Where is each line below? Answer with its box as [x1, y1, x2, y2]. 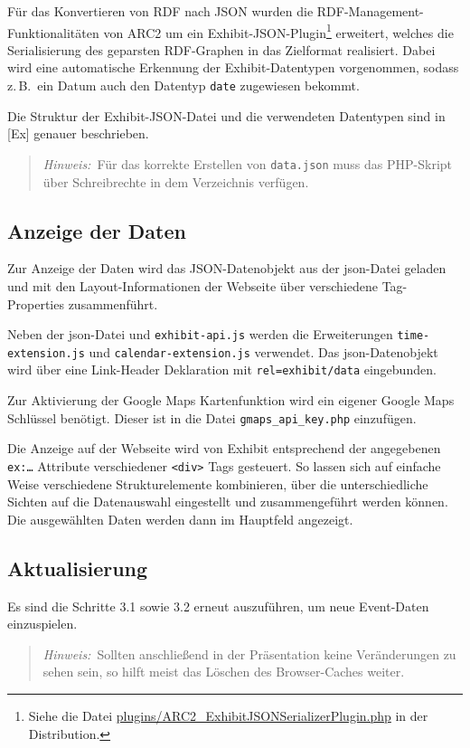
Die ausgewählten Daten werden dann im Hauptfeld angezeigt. [7, 509, 353, 528]
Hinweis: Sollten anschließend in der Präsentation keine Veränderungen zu [42, 644, 456, 663]
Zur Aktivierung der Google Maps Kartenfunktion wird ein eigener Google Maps [7, 391, 455, 410]
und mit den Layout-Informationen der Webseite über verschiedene [7, 276, 379, 295]
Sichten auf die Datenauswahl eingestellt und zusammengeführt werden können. [7, 492, 448, 511]
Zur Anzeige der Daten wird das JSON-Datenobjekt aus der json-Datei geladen [7, 259, 446, 278]
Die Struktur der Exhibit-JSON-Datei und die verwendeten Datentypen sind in [7, 106, 446, 125]
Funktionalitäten [7, 23, 99, 42]
